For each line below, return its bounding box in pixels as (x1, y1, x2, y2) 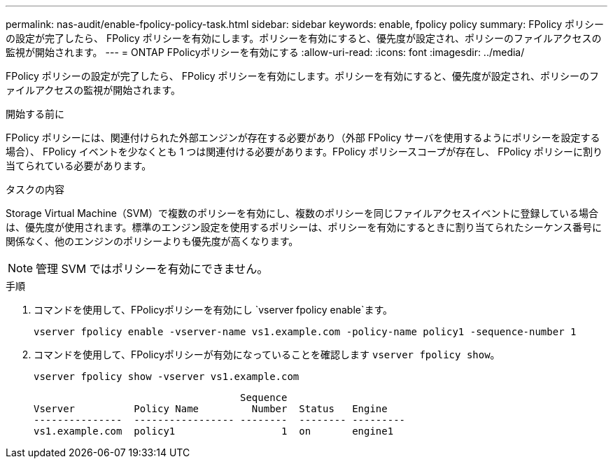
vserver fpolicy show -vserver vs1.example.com (34, 371, 300, 382)
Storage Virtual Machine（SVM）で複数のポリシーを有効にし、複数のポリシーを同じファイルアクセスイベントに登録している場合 (6, 207, 598, 219)
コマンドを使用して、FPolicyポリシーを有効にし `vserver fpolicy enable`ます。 (34, 304, 393, 316)
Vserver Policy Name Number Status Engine (34, 403, 388, 414)
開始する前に (6, 108, 64, 120)
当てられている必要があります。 (6, 160, 152, 171)
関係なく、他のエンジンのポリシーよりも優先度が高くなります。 (6, 235, 299, 247)
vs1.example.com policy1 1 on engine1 (34, 426, 394, 437)
